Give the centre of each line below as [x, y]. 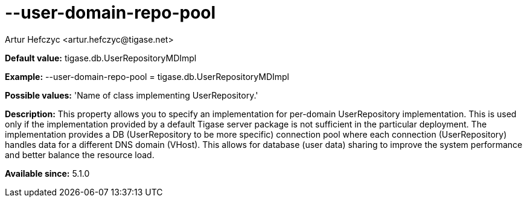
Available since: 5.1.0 [47, 173]
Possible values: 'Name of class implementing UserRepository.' [132, 95]
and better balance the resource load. [80, 155]
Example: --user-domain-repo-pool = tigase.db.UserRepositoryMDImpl [147, 76]
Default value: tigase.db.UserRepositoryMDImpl [101, 58]
